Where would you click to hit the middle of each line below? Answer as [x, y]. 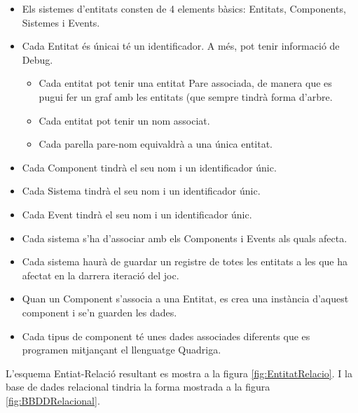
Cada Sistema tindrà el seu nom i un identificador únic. [141, 191]
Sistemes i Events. [61, 22]
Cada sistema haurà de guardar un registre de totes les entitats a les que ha [185, 261]
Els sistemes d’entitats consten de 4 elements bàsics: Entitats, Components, [184, 8]
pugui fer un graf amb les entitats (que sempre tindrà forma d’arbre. [186, 96]
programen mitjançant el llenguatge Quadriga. [122, 350]
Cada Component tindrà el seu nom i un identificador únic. [149, 167]
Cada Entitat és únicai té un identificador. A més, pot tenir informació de [181, 46]
